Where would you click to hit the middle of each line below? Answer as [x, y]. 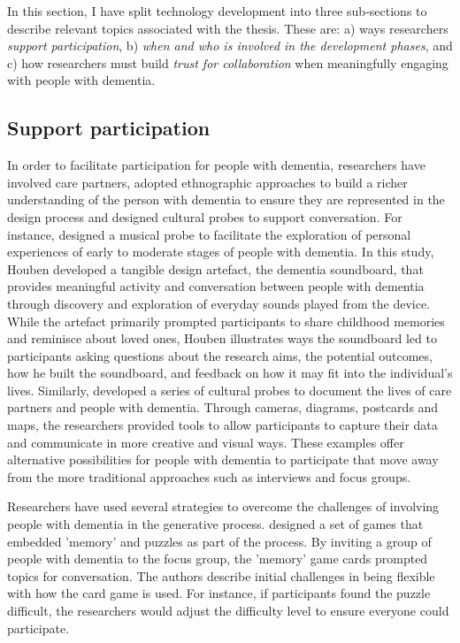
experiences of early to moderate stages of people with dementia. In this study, [221, 252]
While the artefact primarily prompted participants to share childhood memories [226, 321]
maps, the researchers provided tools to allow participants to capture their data [222, 425]
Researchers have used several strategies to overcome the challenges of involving [223, 506]
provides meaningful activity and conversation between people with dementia [216, 286]
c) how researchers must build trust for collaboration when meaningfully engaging [228, 62]
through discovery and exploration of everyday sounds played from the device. [219, 303]
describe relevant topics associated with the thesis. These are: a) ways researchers [228, 28]
